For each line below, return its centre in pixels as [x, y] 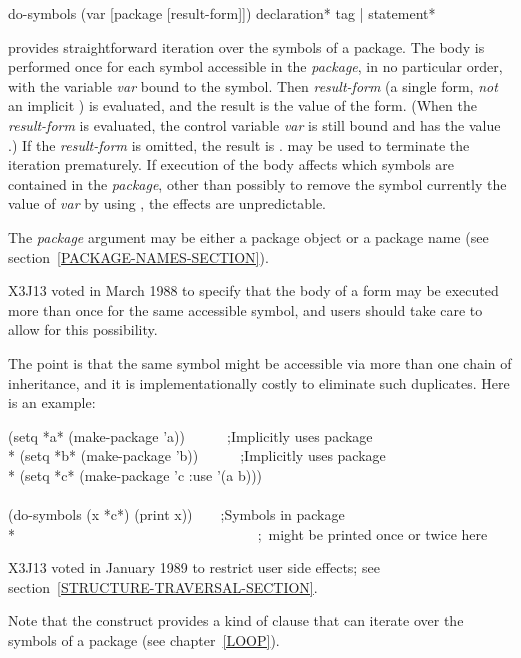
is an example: [52, 402]
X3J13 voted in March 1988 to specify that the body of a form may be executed [253, 290]
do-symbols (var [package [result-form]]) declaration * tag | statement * [222, 13]
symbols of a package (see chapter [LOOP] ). [144, 640]
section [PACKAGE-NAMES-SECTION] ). [138, 256]
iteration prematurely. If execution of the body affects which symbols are [231, 164]
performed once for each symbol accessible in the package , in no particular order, [255, 66]
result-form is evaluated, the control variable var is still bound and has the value [254, 124]
